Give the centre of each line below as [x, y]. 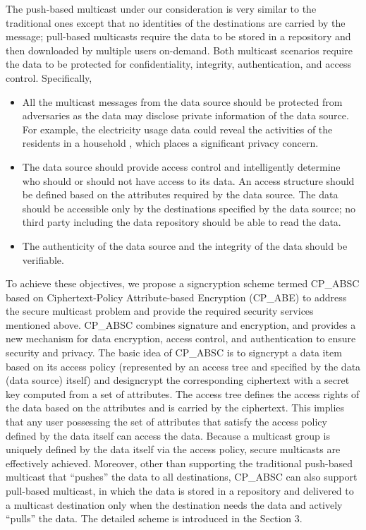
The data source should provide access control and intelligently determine [181, 166]
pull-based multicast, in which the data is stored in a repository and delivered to [180, 490]
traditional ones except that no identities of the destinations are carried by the [176, 22]
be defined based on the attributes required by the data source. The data [180, 194]
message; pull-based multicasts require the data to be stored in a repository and [178, 36]
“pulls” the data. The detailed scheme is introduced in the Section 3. [154, 518]
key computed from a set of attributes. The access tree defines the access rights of [183, 393]
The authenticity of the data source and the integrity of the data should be [185, 245]
